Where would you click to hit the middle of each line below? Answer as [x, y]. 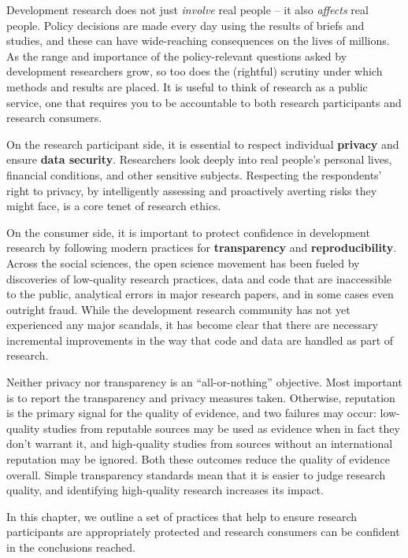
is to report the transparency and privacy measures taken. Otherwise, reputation [201, 397]
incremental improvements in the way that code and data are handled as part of [200, 340]
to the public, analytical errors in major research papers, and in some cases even [200, 294]
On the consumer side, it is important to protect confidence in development [188, 232]
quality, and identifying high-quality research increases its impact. [165, 490]
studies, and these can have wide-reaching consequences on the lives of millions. [198, 41]
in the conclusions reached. [71, 547]
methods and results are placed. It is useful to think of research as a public [187, 86]
